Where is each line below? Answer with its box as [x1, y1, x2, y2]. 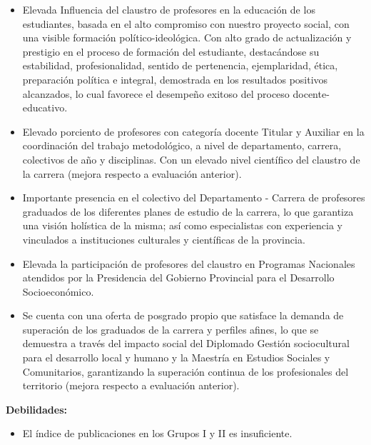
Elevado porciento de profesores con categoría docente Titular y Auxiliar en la [22, 124, 365, 139]
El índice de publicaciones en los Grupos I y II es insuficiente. [22, 426, 293, 441]
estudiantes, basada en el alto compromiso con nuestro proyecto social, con [22, 16, 350, 31]
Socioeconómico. [22, 284, 94, 299]
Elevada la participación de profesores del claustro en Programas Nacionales [22, 256, 355, 271]
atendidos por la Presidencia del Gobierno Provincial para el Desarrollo [22, 270, 335, 285]
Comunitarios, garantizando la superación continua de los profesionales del [22, 364, 349, 379]
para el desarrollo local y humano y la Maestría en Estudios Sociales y [22, 350, 330, 365]
